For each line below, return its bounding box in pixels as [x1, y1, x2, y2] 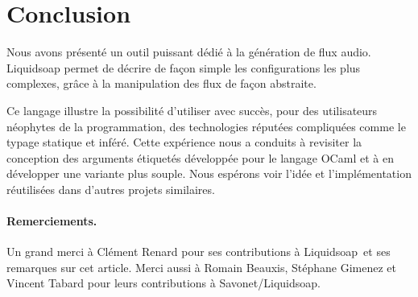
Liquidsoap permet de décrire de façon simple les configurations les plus [6, 59, 361, 76]
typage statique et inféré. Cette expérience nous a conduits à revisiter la [6, 134, 362, 151]
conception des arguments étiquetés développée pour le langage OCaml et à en [6, 149, 394, 166]
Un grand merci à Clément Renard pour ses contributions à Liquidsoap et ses [6, 243, 391, 260]
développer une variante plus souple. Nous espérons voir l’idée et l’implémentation [6, 165, 412, 182]
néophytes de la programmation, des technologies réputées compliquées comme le [6, 118, 406, 134]
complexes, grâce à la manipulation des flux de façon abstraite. [6, 75, 317, 92]
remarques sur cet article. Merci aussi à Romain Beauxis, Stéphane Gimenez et [6, 258, 397, 275]
